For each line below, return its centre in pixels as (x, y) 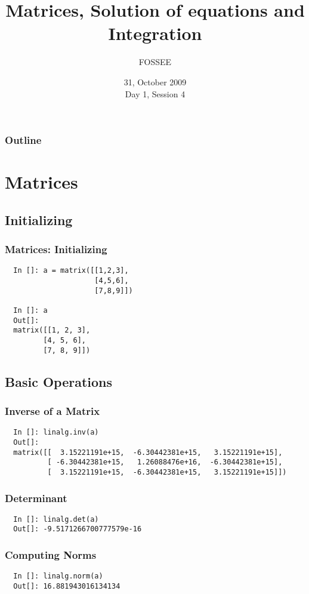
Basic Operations (59, 381)
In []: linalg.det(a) (56, 519)
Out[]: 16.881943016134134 (67, 586)
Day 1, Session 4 (155, 93)
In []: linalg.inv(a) (56, 433)
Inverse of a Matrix (52, 411)
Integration (155, 33)
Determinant (36, 498)
